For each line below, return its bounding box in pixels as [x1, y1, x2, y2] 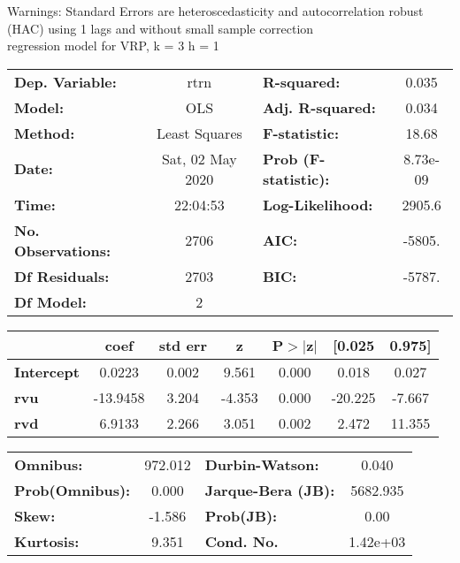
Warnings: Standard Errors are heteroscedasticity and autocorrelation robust [7, 2, 424, 19]
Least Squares [156, 122, 242, 143]
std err [158, 334, 207, 355]
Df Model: [14, 291, 87, 312]
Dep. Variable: [14, 71, 117, 92]
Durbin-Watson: [204, 453, 319, 475]
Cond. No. [204, 530, 279, 552]
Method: [14, 122, 75, 143]
